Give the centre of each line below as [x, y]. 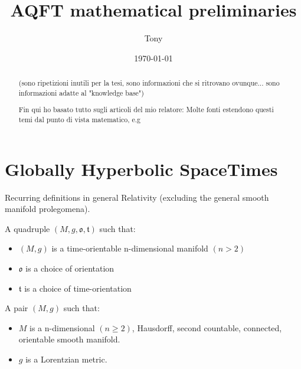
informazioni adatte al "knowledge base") [81, 92]
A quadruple [27, 228]
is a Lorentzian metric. [66, 359]
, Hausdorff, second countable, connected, [207, 327]
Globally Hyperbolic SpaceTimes [141, 169]
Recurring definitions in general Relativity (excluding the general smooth [137, 197]
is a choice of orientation [70, 268]
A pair [17, 308]
